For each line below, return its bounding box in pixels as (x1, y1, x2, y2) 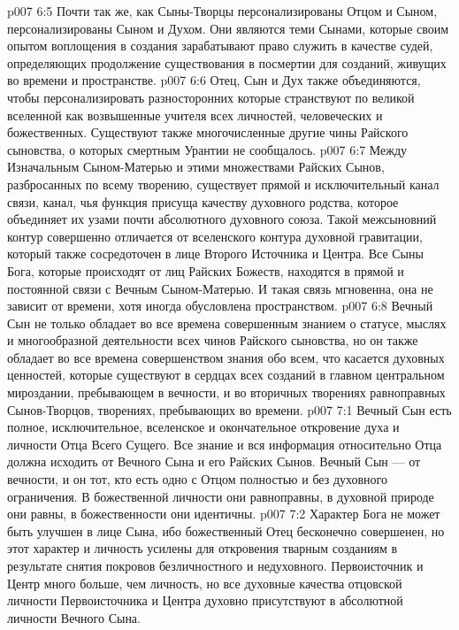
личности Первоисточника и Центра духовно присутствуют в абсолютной (7, 591, 403, 610)
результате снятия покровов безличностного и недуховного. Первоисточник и (7, 557, 424, 574)
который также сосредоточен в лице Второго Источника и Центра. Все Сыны (7, 244, 424, 263)
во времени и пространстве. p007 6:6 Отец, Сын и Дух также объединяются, (7, 71, 421, 89)
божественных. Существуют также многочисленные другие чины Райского (7, 123, 409, 142)
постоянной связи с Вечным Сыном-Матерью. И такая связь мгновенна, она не (7, 279, 433, 297)
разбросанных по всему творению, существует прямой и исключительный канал (7, 174, 440, 193)
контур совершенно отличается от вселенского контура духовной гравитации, (7, 227, 423, 245)
